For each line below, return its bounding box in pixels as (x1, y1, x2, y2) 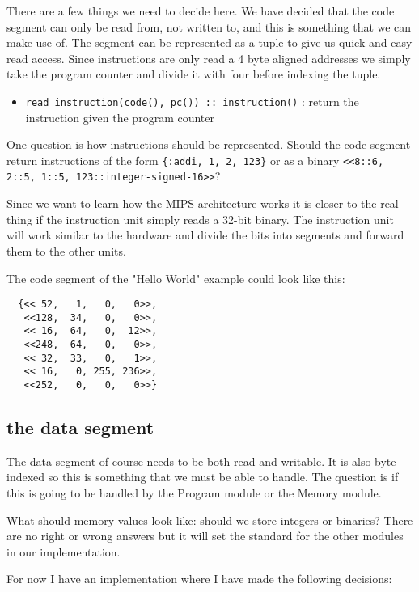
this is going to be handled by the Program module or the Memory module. (6, 484, 382, 501)
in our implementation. (6, 543, 121, 560)
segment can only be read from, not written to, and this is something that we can (6, 18, 412, 35)
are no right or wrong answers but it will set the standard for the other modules (6, 527, 404, 544)
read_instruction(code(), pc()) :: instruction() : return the (25, 92, 359, 109)
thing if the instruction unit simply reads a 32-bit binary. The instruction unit (6, 210, 394, 227)
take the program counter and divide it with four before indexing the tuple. (6, 66, 381, 82)
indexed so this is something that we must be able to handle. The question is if (6, 468, 399, 485)
